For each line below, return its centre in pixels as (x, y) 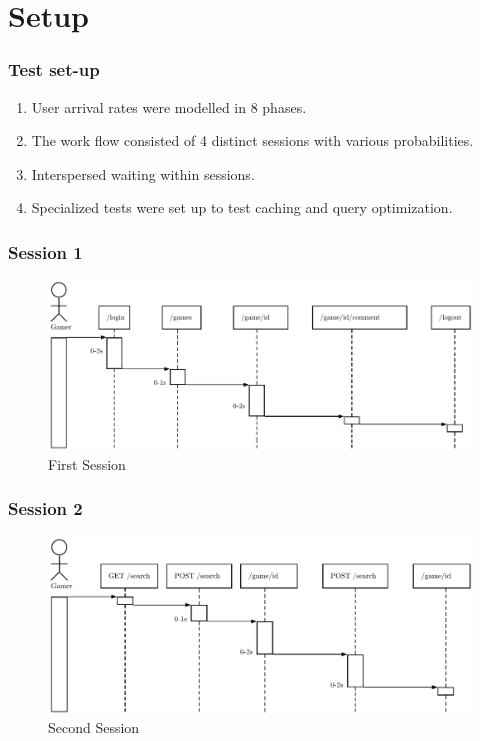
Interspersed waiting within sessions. (143, 173)
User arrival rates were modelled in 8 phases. (169, 106)
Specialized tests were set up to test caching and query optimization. (242, 207)
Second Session (94, 727)
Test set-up (54, 69)
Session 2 (45, 508)
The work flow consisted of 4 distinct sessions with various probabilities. (252, 140)
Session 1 (45, 251)
